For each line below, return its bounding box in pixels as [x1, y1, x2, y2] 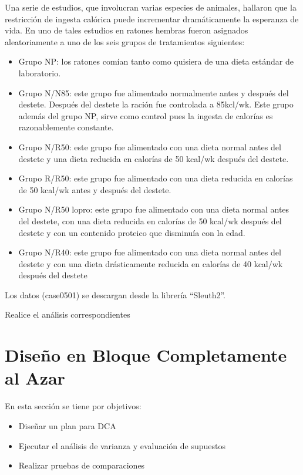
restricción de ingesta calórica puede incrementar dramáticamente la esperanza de [5, 12, 299, 25]
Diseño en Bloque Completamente [5, 343, 287, 367]
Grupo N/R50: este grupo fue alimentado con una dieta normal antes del [18, 140, 281, 153]
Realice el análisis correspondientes [5, 308, 130, 321]
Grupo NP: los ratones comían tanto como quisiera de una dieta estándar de [18, 55, 294, 68]
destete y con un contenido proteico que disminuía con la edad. [18, 226, 245, 238]
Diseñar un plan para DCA [18, 419, 116, 432]
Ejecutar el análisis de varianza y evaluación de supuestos [18, 439, 225, 452]
